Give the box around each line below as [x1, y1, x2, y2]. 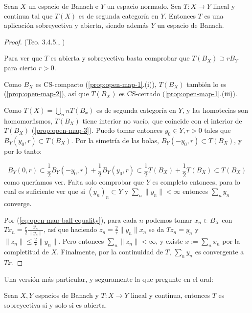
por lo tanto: [4, 146, 42, 156]
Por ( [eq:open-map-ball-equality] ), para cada [4, 214, 137, 225]
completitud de [4, 247, 49, 257]
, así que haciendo [43, 224, 97, 234]
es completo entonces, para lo [152, 176, 240, 187]
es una [204, 10, 224, 21]
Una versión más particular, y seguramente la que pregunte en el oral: [4, 273, 213, 284]
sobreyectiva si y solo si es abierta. [4, 299, 107, 310]
